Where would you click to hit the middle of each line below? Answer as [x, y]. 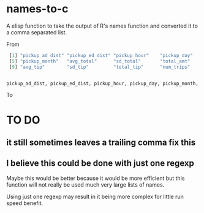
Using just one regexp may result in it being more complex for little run [95, 196]
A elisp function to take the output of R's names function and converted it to [102, 26]
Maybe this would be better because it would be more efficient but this [96, 178]
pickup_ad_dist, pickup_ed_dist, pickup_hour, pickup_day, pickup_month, [103, 83]
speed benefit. [25, 203]
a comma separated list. [37, 32]
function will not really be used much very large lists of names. [85, 184]
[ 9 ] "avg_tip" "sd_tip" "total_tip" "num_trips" [100, 67]
